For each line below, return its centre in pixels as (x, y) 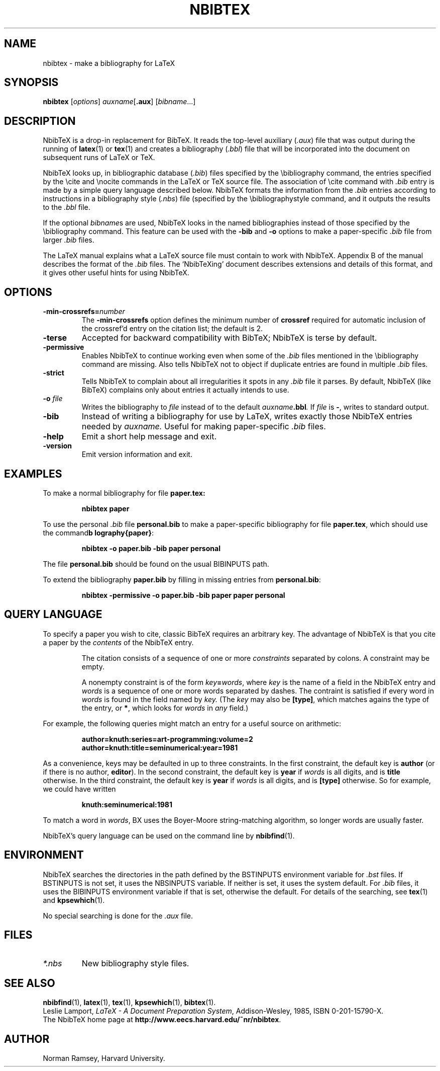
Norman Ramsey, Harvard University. (104, 1058)
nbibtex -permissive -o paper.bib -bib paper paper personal (183, 595)
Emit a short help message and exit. (149, 437)
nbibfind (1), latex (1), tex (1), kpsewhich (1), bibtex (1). (129, 1003)
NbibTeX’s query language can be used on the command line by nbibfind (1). (169, 835)
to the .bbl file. (67, 207)
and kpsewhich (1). (74, 900)
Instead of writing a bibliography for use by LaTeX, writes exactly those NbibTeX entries (247, 416)
